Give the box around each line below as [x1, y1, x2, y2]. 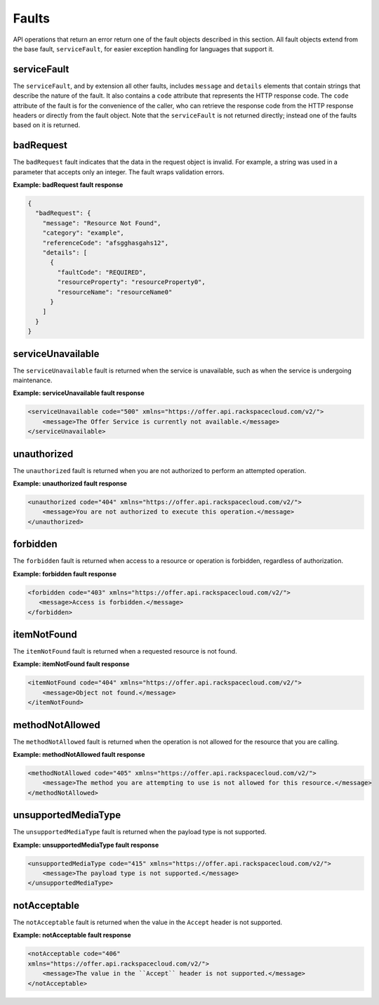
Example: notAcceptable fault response [13, 931, 131, 940]
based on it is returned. [13, 121, 81, 129]
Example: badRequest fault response [13, 181, 124, 189]
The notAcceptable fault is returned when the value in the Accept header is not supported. [13, 918, 283, 926]
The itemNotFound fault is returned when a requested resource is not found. [13, 647, 238, 656]
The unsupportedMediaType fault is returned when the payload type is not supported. [13, 828, 267, 836]
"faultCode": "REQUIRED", [57, 268, 147, 276]
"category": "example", [42, 229, 124, 237]
